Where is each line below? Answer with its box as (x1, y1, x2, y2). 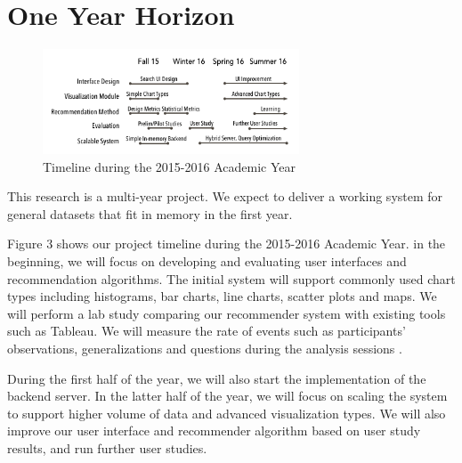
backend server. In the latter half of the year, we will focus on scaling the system (7, 386, 448, 405)
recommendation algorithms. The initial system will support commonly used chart (7, 269, 456, 288)
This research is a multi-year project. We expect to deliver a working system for (7, 187, 443, 206)
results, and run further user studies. (7, 438, 207, 457)
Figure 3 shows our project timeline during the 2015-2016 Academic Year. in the (7, 234, 446, 253)
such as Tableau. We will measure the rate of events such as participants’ (7, 321, 406, 340)
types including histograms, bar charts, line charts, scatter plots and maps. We (7, 287, 437, 305)
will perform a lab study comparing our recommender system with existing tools (7, 304, 446, 322)
